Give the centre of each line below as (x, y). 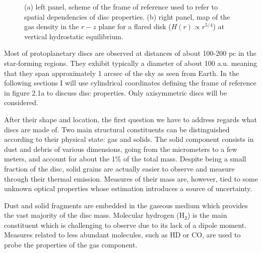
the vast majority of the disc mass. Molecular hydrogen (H (94, 215)
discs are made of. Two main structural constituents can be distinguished (117, 129)
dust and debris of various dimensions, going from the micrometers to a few (121, 149)
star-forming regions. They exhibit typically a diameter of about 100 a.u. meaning (131, 63)
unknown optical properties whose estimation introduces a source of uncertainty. (128, 188)
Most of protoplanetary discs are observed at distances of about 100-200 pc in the (130, 53)
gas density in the (52, 26)
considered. (21, 102)
